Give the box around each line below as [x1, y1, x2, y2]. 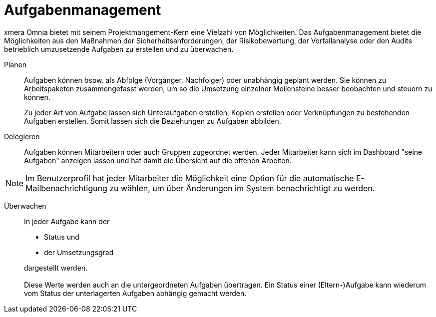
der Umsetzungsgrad [44, 248, 114, 257]
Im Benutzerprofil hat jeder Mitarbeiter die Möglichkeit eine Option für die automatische [25, 173, 354, 183]
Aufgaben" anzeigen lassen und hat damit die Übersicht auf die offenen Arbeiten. [24, 156, 292, 165]
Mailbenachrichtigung [25, 183, 107, 193]
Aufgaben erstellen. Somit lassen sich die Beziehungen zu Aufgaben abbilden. [24, 116, 281, 125]
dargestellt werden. [24, 263, 88, 272]
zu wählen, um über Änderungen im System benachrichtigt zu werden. [109, 183, 375, 193]
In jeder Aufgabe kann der [24, 217, 110, 226]
